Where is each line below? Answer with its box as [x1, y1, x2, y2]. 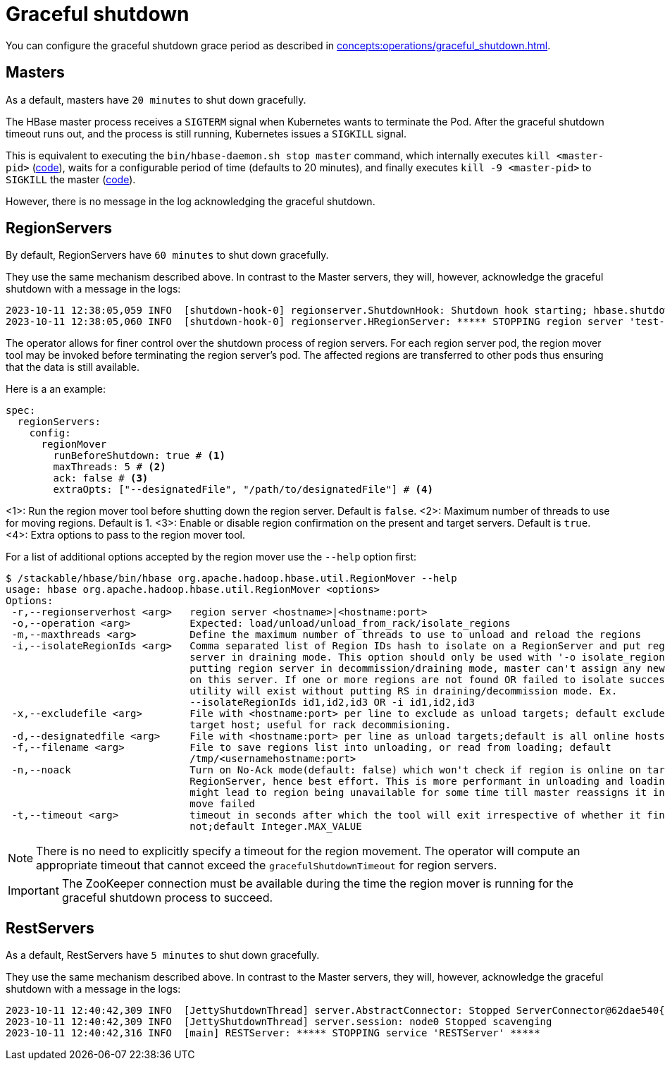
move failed [189, 798, 256, 810]
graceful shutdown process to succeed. [61, 890, 273, 905]
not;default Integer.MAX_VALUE [189, 821, 362, 833]
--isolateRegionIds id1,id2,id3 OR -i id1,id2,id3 [189, 697, 475, 709]
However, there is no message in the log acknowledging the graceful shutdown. [6, 195, 375, 207]
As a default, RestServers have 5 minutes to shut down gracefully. [6, 949, 320, 962]
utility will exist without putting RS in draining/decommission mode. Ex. [189, 685, 618, 697]
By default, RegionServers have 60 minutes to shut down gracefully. [6, 249, 329, 262]
